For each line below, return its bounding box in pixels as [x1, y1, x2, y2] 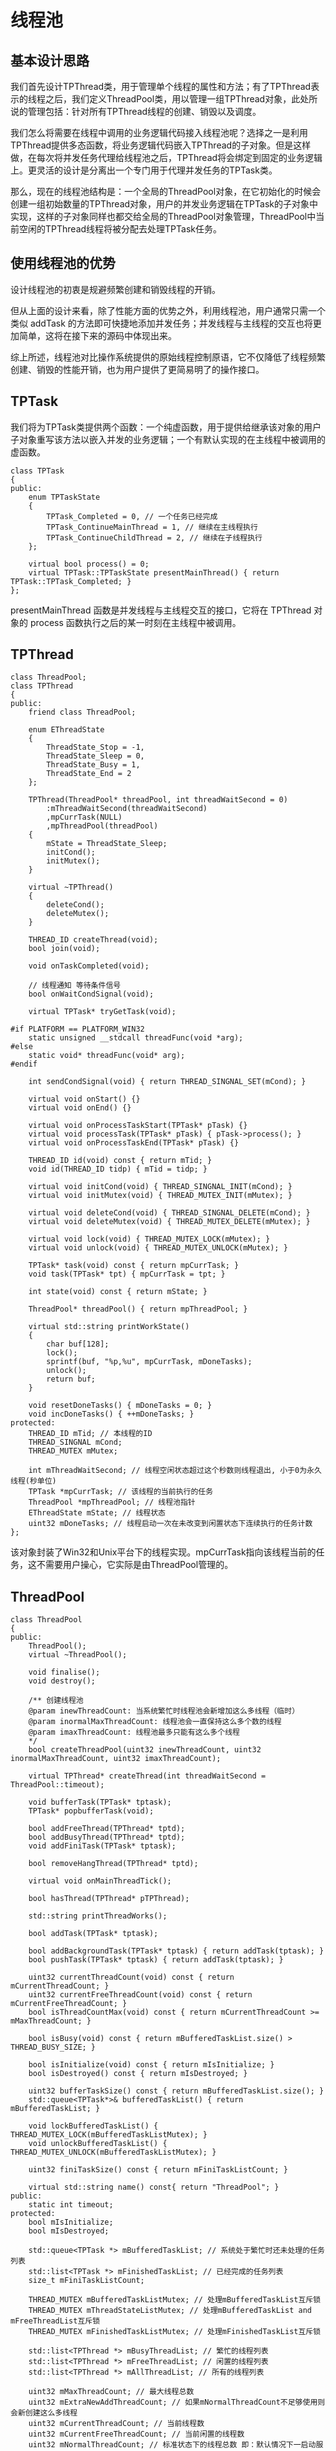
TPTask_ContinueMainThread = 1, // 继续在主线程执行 [46, 522, 258, 532]
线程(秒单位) [10, 1476, 57, 1486]
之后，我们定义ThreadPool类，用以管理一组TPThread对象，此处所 [44, 93, 318, 105]
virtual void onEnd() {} [28, 1103, 132, 1113]
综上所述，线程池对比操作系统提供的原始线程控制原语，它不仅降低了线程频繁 [10, 351, 326, 363]
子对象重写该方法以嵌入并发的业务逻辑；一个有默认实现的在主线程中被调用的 [10, 433, 326, 445]
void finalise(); [28, 1667, 101, 1678]
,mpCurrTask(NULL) [46, 812, 123, 823]
